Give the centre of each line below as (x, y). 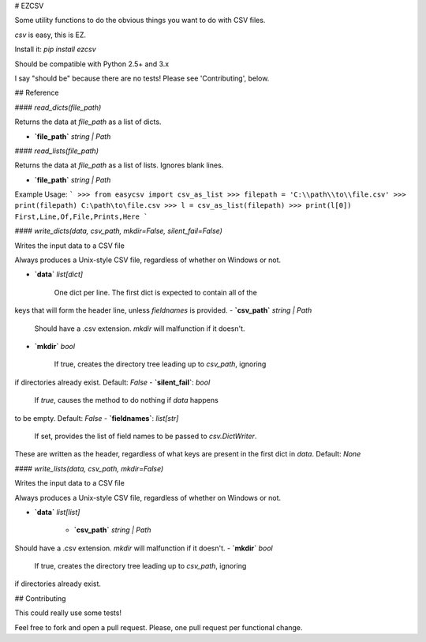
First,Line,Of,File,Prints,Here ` (81, 216)
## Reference (37, 93)
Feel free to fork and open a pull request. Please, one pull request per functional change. (159, 627)
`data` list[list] (57, 512)
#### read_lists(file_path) (56, 151)
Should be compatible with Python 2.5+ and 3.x (92, 64)
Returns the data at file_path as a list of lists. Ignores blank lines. (119, 165)
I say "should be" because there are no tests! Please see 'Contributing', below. (142, 78)
